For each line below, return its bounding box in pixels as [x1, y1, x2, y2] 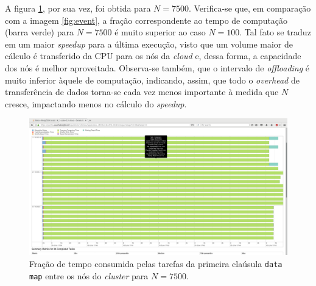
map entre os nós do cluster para [29, 269, 149, 282]
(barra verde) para [5, 26, 74, 38]
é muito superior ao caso [114, 26, 206, 38]
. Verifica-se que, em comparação [188, 2, 311, 14]
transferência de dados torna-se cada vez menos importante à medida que [5, 85, 279, 98]
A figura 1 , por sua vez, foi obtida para [5, 2, 151, 14]
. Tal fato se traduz [239, 26, 311, 38]
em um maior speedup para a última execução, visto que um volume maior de [5, 37, 293, 50]
